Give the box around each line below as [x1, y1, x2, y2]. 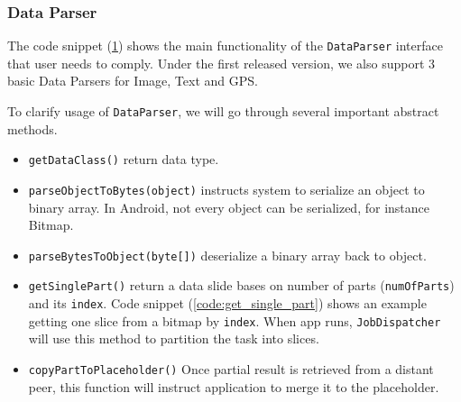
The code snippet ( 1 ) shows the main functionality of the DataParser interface [7, 36, 443, 55]
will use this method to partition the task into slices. [28, 329, 319, 348]
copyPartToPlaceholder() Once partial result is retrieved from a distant [28, 360, 434, 379]
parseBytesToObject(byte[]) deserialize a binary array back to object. [28, 245, 427, 264]
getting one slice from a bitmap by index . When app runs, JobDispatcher [28, 311, 441, 330]
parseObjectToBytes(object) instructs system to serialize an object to [28, 179, 425, 198]
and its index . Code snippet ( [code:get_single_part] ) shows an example [28, 294, 427, 313]
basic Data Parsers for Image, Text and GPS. [7, 71, 258, 90]
